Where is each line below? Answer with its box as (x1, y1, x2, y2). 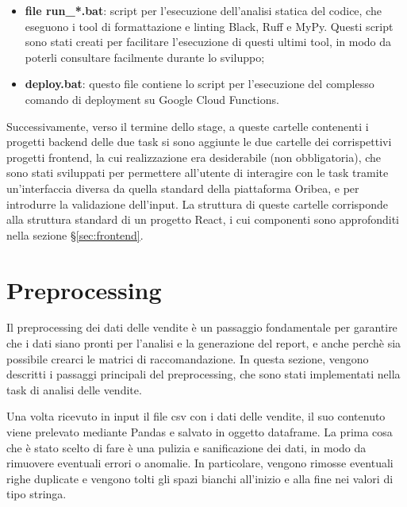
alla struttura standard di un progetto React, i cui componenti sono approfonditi (6, 211, 399, 228)
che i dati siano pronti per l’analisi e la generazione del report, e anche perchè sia (6, 335, 401, 351)
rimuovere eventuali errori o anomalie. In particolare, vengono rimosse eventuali (6, 455, 394, 471)
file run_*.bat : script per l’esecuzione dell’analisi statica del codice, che (25, 2, 382, 18)
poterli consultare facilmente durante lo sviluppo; (25, 48, 265, 65)
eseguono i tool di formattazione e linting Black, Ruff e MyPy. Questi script (25, 17, 394, 34)
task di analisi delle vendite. (6, 381, 142, 398)
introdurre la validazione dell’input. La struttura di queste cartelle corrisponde (6, 195, 389, 212)
